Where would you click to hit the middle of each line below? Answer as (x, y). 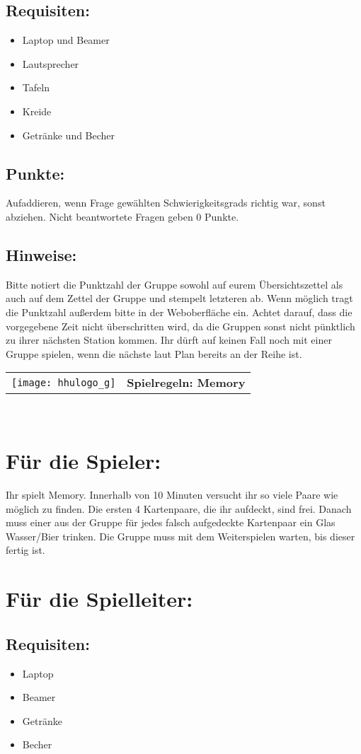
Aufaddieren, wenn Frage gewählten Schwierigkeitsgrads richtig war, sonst (166, 203)
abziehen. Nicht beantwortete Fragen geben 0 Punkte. (122, 216)
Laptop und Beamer (66, 40)
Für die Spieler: (84, 461)
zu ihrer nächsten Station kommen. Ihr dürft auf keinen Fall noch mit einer (169, 340)
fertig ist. (25, 550)
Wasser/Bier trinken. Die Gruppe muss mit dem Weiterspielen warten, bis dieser (180, 536)
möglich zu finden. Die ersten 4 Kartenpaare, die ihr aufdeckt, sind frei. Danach (179, 508)
